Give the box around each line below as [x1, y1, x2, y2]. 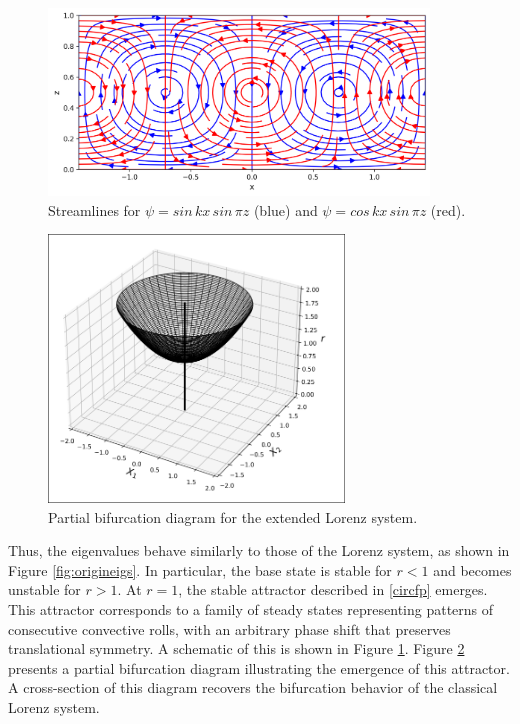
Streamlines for [48, 199, 141, 220]
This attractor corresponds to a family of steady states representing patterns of [8, 598, 494, 619]
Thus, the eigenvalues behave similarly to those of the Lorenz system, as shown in [8, 540, 510, 561]
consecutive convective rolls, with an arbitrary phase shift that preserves [8, 618, 451, 639]
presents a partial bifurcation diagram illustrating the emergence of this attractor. [8, 657, 510, 678]
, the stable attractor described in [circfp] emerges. [178, 579, 488, 600]
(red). [430, 199, 466, 220]
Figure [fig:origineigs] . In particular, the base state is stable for [8, 559, 392, 580]
